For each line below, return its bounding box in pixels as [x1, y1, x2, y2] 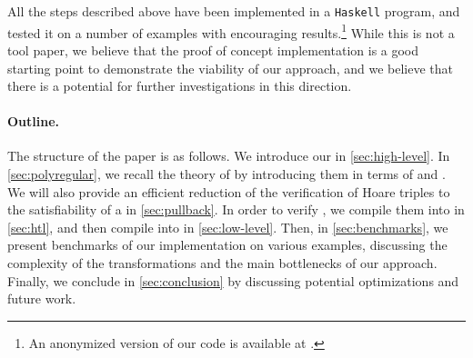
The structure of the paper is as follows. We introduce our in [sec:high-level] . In [7, 146, 450, 165]
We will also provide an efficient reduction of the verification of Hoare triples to [7, 182, 450, 201]
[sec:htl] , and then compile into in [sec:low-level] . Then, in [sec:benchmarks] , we [7, 217, 448, 236]
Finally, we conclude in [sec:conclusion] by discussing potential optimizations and [7, 271, 459, 290]
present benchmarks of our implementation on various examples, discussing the [7, 235, 448, 254]
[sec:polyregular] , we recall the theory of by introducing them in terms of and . [7, 164, 446, 184]
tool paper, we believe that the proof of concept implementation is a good [7, 40, 419, 59]
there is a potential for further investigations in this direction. [7, 76, 352, 95]
